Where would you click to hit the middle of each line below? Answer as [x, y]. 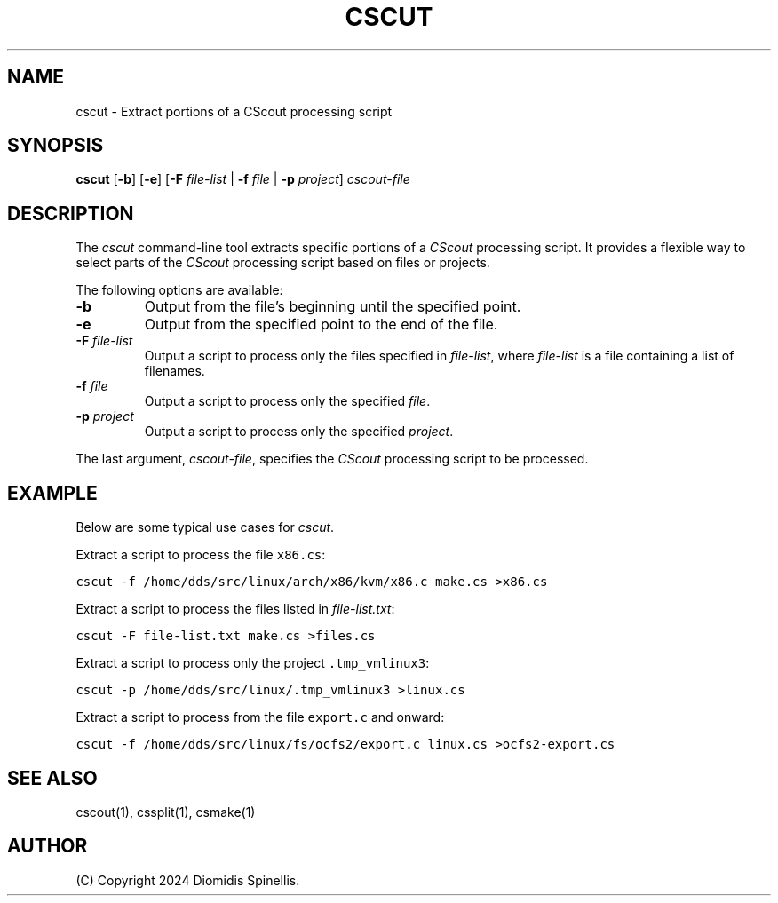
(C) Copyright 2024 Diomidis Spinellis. [188, 880]
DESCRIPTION [71, 213]
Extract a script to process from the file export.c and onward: [260, 717]
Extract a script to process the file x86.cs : [201, 555]
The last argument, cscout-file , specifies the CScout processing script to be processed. [332, 459]
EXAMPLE [52, 493]
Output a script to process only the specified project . [299, 432]
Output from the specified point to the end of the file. [321, 325]
